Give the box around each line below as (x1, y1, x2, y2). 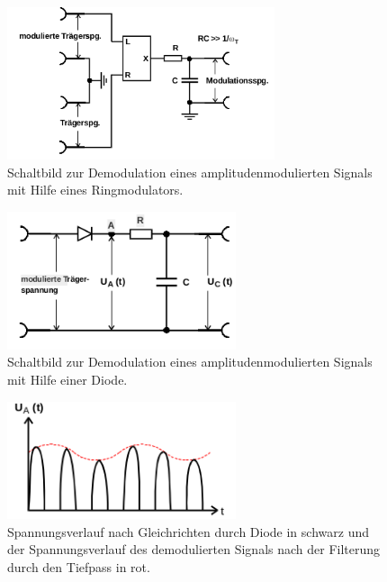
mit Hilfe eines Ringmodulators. (7, 180, 184, 199)
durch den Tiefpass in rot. (7, 557, 150, 576)
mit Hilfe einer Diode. (7, 370, 128, 389)
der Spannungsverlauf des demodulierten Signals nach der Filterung (7, 540, 381, 559)
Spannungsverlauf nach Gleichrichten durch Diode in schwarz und (7, 522, 369, 541)
